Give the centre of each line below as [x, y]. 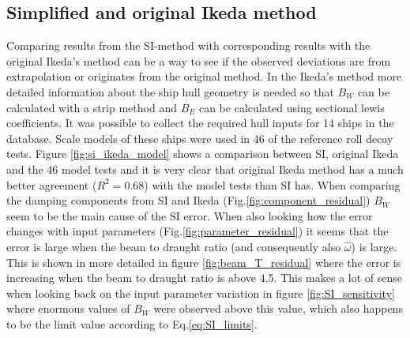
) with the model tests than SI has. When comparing [272, 184]
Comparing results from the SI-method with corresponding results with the [188, 45]
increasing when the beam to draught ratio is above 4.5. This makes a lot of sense [205, 278]
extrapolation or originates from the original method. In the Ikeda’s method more [204, 76]
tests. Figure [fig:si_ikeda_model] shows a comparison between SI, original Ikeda [203, 154]
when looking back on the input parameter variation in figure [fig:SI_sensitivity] [201, 293]
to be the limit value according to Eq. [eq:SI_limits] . [132, 323]
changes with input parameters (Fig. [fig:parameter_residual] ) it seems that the [197, 231]
